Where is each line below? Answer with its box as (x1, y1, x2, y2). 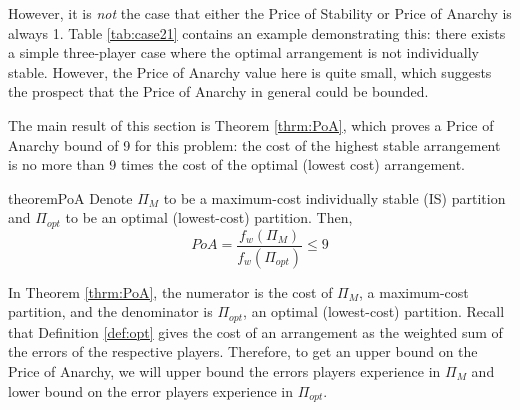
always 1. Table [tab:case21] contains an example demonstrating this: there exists (8, 22, 506, 43)
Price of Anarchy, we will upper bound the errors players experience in (8, 360, 441, 381)
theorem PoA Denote (8, 187, 133, 208)
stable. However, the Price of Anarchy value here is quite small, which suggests (8, 61, 492, 82)
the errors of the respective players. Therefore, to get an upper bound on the (8, 341, 478, 362)
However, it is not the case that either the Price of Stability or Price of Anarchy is (8, 3, 512, 23)
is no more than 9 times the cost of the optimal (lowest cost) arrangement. (8, 154, 465, 175)
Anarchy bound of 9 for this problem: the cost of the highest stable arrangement (8, 134, 501, 155)
